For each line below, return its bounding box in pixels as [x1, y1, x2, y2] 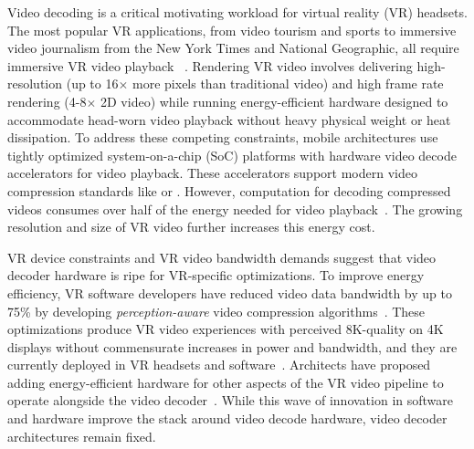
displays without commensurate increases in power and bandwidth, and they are [7, 337, 458, 356]
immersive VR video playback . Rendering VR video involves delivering [7, 56, 413, 75]
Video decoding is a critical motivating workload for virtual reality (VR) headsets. [7, 3, 468, 21]
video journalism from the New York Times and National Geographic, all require [7, 38, 459, 57]
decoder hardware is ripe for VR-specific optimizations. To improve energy [7, 266, 425, 285]
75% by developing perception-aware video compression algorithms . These [7, 301, 426, 320]
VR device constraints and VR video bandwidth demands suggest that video [7, 247, 437, 266]
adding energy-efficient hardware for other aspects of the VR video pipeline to [7, 372, 444, 392]
